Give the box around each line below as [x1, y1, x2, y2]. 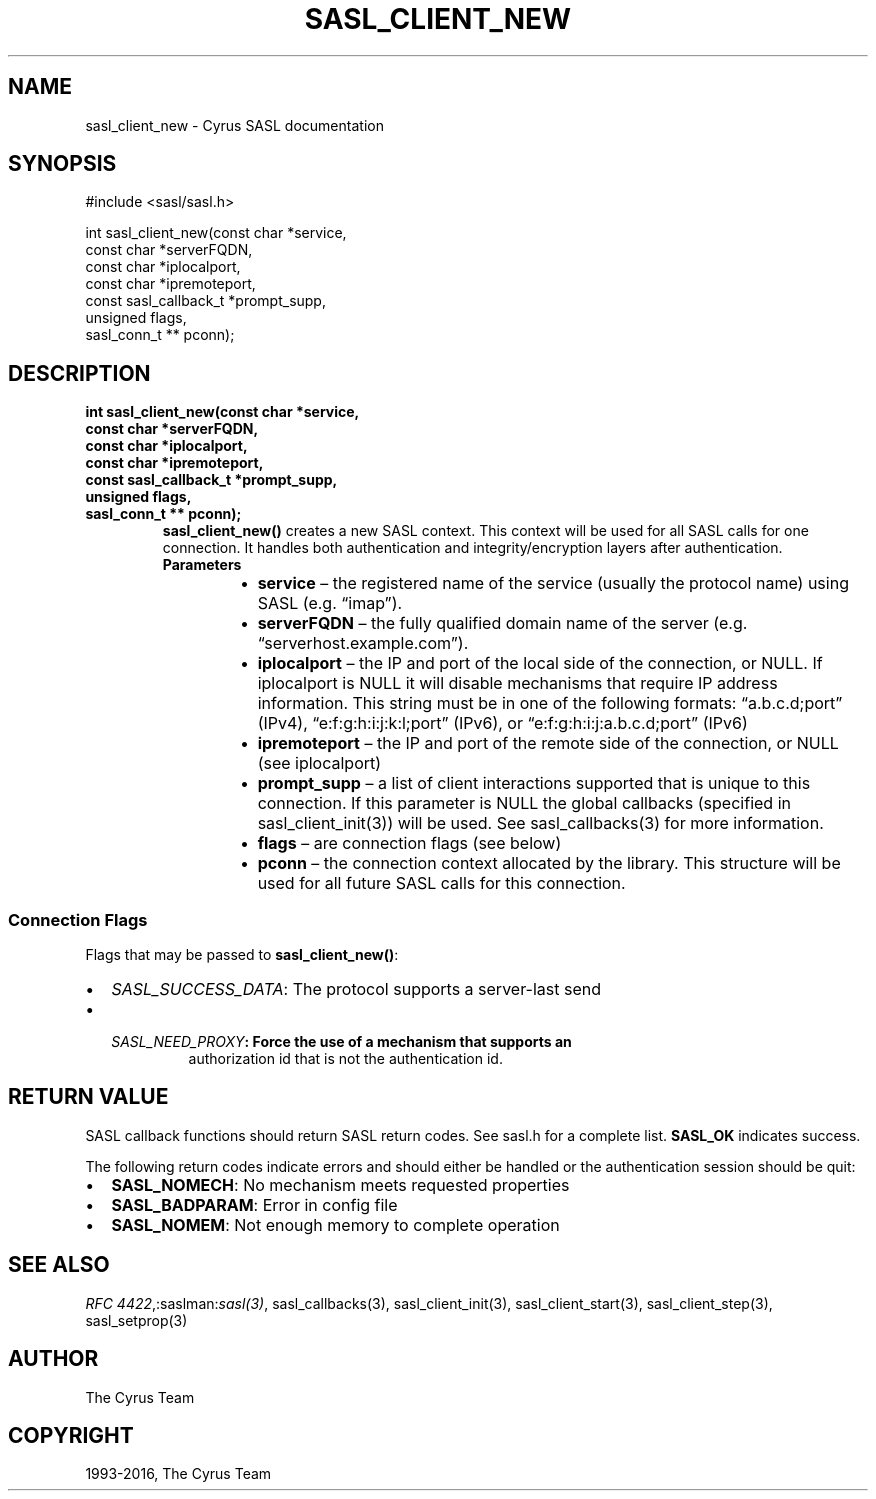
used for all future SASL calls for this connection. [257, 873, 626, 894]
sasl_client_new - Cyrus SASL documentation [85, 116, 384, 134]
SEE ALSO [8, 1252, 110, 1278]
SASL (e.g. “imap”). [257, 593, 403, 614]
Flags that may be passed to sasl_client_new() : [85, 946, 399, 964]
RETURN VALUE [8, 1084, 169, 1110]
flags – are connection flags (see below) [257, 833, 562, 854]
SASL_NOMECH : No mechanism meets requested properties [111, 1174, 570, 1195]
